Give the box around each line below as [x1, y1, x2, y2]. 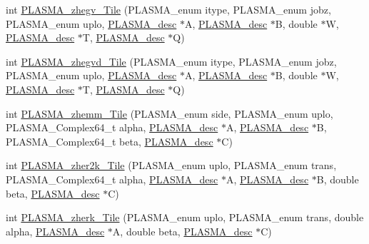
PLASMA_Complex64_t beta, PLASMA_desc [6, 133, 213, 148]
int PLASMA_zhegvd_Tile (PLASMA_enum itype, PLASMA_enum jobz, [6, 54, 337, 68]
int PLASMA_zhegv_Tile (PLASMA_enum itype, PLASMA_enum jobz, [6, 2, 331, 16]
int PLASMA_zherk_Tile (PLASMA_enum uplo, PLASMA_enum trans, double [6, 210, 364, 225]
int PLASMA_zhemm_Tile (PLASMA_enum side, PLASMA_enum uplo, [6, 106, 333, 121]
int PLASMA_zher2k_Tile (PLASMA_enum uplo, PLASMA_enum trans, [6, 158, 337, 173]
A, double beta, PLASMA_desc [112, 223, 253, 238]
